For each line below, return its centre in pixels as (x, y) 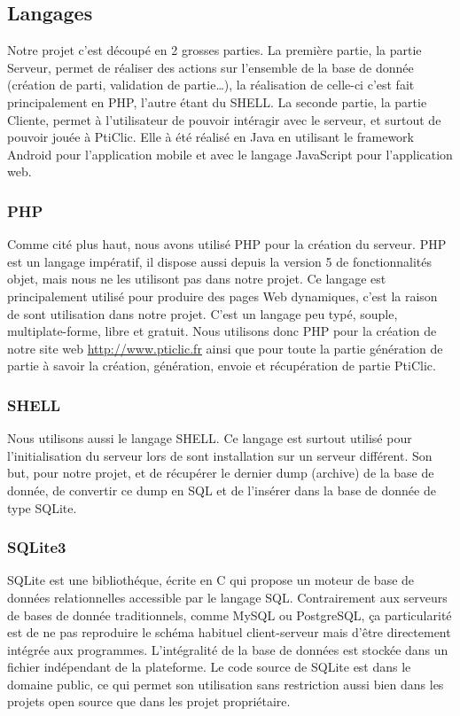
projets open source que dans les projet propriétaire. (149, 701)
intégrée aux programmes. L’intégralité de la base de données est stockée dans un (228, 649)
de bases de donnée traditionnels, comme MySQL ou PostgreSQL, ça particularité (230, 615)
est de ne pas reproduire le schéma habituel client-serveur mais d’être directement (229, 632)
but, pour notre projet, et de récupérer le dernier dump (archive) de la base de (221, 473)
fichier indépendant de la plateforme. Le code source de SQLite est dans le (209, 667)
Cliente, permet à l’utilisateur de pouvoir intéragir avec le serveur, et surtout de (224, 119)
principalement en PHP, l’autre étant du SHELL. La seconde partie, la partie (217, 101)
